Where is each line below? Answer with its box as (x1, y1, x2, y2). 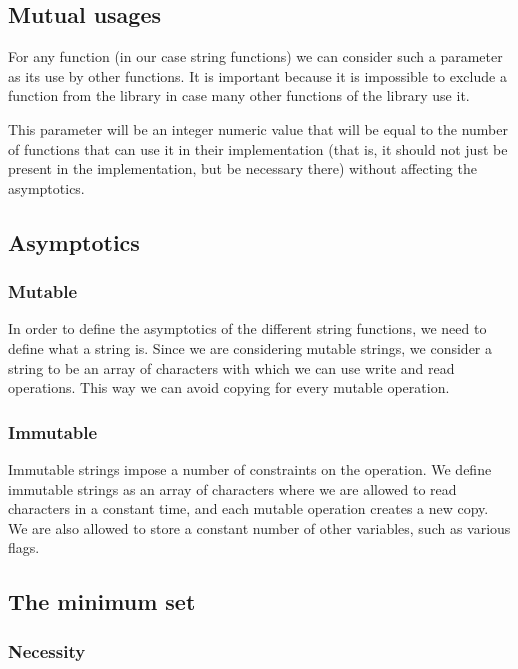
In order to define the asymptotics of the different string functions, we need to (8, 318, 487, 339)
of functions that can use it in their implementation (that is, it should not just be (8, 138, 508, 159)
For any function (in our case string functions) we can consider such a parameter (8, 46, 503, 67)
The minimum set (8, 586, 196, 617)
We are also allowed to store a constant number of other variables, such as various (8, 517, 511, 538)
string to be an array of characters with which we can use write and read (8, 357, 455, 378)
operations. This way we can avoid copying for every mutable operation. (8, 377, 450, 398)
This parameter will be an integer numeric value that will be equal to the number (8, 118, 508, 139)
